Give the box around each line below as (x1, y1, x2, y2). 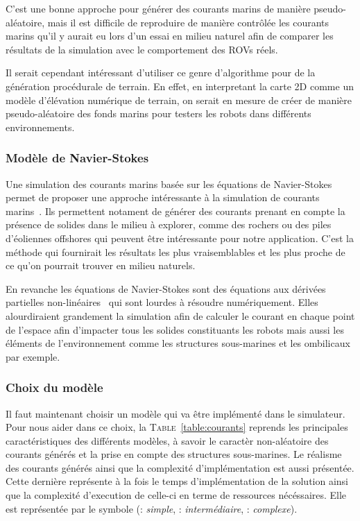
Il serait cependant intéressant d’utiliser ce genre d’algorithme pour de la (6, 65, 316, 80)
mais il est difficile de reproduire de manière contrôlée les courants (47, 15, 329, 29)
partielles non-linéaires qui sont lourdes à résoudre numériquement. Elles (6, 295, 318, 309)
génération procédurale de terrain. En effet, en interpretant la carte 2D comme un (6, 78, 354, 93)
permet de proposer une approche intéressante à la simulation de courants (6, 190, 320, 205)
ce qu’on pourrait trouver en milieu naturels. (6, 258, 196, 273)
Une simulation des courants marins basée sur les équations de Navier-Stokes (6, 176, 332, 191)
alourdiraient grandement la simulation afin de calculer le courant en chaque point (6, 308, 355, 323)
